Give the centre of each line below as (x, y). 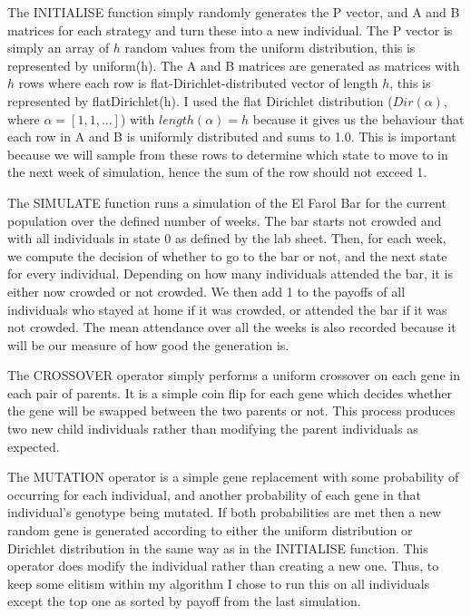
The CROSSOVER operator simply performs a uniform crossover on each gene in (234, 375)
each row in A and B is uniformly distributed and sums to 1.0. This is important (232, 137)
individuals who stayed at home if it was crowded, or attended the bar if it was (227, 309)
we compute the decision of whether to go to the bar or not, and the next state (227, 255)
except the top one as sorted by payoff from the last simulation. (184, 601)
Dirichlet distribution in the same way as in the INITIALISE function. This (218, 548)
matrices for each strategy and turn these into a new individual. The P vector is (230, 29)
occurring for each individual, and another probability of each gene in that (215, 494)
